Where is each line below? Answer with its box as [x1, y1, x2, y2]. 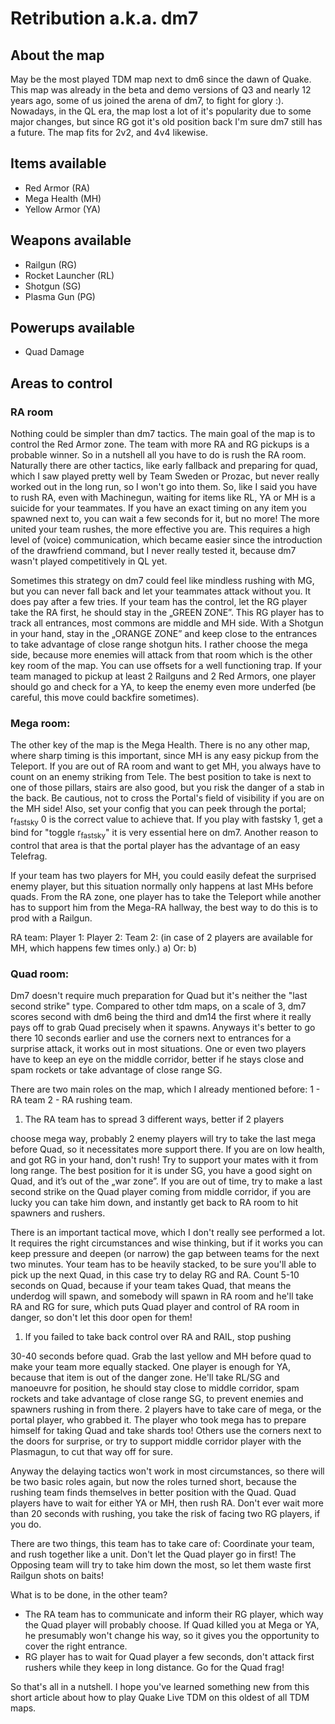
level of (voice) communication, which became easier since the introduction [10, 534, 323, 546]
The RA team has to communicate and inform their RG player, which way [24, 1608, 324, 1621]
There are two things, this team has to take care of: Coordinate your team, [10, 1538, 315, 1550]
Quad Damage [24, 346, 85, 358]
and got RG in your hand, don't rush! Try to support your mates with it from [10, 1154, 319, 1166]
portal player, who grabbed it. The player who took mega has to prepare [10, 1414, 307, 1426]
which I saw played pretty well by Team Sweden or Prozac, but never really [10, 470, 320, 482]
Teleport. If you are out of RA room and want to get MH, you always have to [10, 760, 322, 772]
